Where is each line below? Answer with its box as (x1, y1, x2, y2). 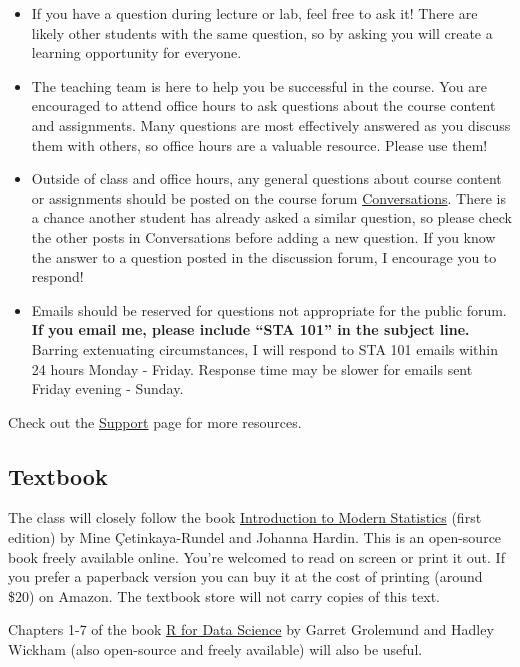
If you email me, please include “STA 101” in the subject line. (31, 319, 470, 340)
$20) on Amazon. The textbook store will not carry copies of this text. (8, 585, 440, 606)
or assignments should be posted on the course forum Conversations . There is (31, 187, 506, 208)
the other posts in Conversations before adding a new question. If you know (31, 226, 496, 247)
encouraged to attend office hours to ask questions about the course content (31, 95, 496, 116)
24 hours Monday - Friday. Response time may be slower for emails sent (31, 358, 473, 379)
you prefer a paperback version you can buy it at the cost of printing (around (8, 566, 483, 587)
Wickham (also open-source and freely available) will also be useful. (8, 639, 423, 660)
